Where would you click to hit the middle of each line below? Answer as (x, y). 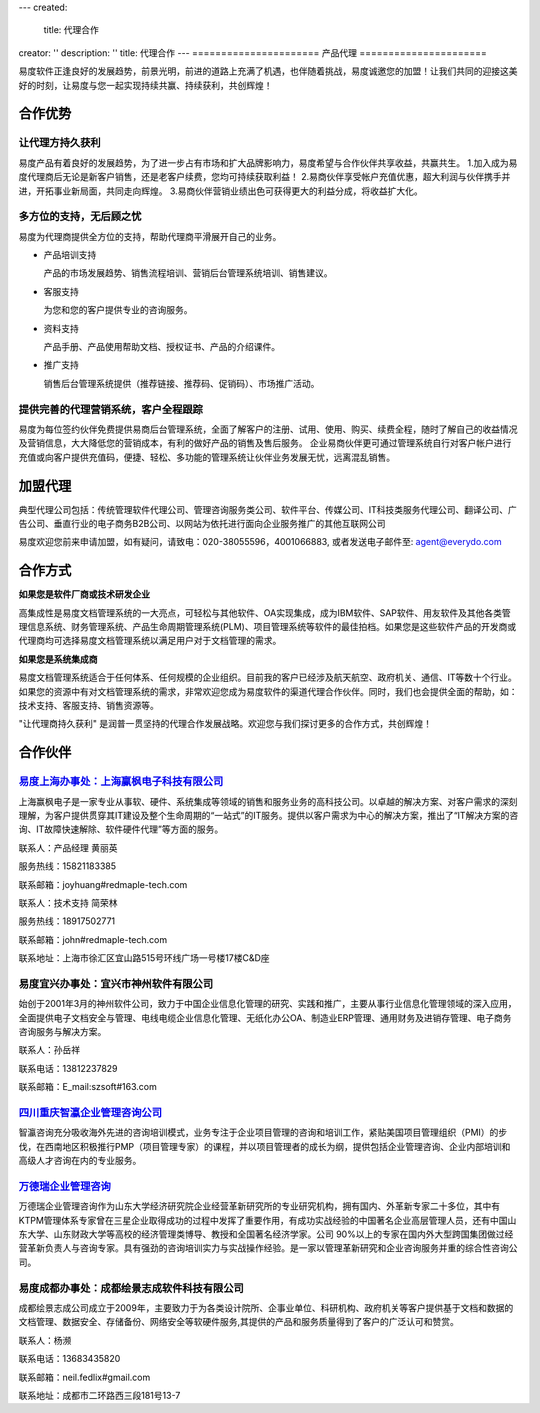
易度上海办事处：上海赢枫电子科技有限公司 (121, 782)
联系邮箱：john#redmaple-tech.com (93, 939)
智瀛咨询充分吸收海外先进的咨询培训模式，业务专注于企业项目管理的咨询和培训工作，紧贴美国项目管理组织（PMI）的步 (263, 1132)
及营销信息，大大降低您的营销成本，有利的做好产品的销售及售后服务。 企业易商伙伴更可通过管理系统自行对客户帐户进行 (265, 443)
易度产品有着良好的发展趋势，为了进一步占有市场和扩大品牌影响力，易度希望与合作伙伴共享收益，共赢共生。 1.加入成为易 (268, 162)
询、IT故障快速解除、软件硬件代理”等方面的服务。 (121, 829)
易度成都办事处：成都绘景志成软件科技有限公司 (131, 1288)
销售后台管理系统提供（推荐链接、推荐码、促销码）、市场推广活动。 (181, 383)
